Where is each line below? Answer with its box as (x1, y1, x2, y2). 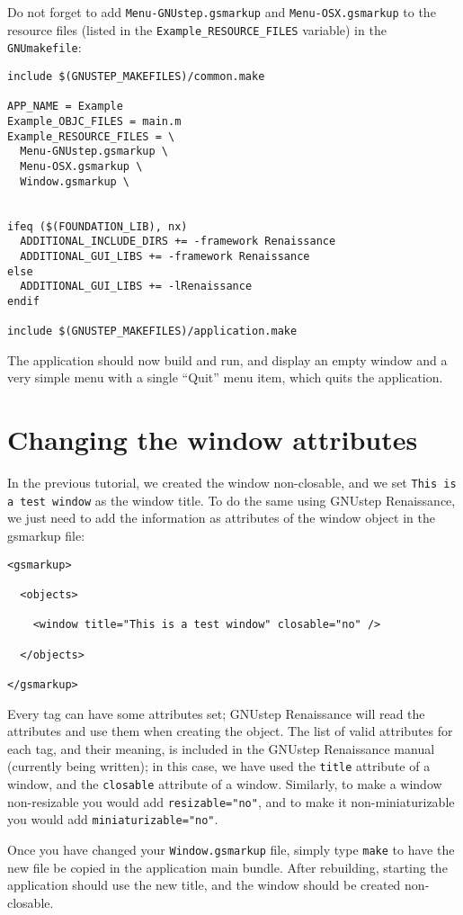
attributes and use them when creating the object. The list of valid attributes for (7, 722, 453, 740)
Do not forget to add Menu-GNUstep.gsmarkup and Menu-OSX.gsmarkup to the (7, 3, 436, 21)
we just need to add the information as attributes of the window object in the (7, 508, 435, 527)
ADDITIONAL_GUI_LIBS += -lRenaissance (20, 280, 253, 293)
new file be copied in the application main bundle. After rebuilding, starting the (7, 857, 448, 876)
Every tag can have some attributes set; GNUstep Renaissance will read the (7, 704, 425, 722)
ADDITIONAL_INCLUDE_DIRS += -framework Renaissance (20, 235, 336, 248)
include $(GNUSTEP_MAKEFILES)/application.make (7, 325, 298, 338)
